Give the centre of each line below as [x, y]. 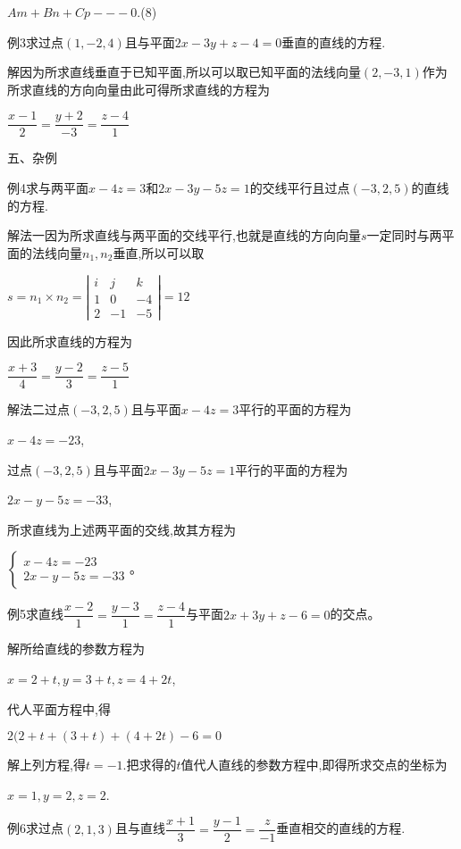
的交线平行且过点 [300, 188]
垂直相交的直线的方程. [341, 828]
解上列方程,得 [46, 765]
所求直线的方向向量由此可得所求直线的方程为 [138, 89]
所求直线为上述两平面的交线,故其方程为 [122, 529]
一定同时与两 [404, 235]
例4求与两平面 [48, 188]
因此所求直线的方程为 [70, 341]
